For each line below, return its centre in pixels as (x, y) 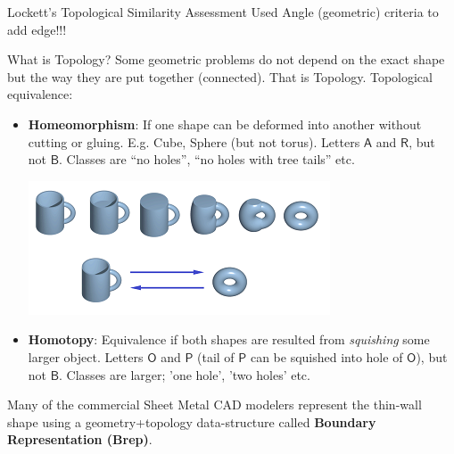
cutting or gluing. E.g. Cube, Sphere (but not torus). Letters (194, 141)
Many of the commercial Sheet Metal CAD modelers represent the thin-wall (215, 404)
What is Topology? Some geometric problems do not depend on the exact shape (226, 59)
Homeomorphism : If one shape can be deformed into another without (225, 124)
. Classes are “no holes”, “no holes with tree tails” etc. (207, 159)
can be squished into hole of (326, 356)
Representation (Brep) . (80, 439)
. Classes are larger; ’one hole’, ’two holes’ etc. (185, 374)
